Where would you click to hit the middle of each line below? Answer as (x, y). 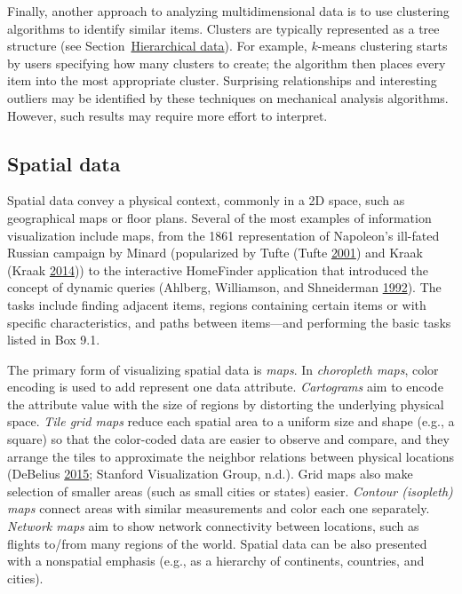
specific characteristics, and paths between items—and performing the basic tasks (229, 322)
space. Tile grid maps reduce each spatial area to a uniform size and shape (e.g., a (231, 421)
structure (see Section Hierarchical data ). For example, (157, 46)
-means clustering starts (382, 46)
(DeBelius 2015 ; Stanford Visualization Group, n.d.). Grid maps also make (210, 474)
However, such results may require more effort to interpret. (167, 115)
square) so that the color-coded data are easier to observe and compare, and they (228, 439)
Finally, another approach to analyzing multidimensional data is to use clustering (228, 11)
